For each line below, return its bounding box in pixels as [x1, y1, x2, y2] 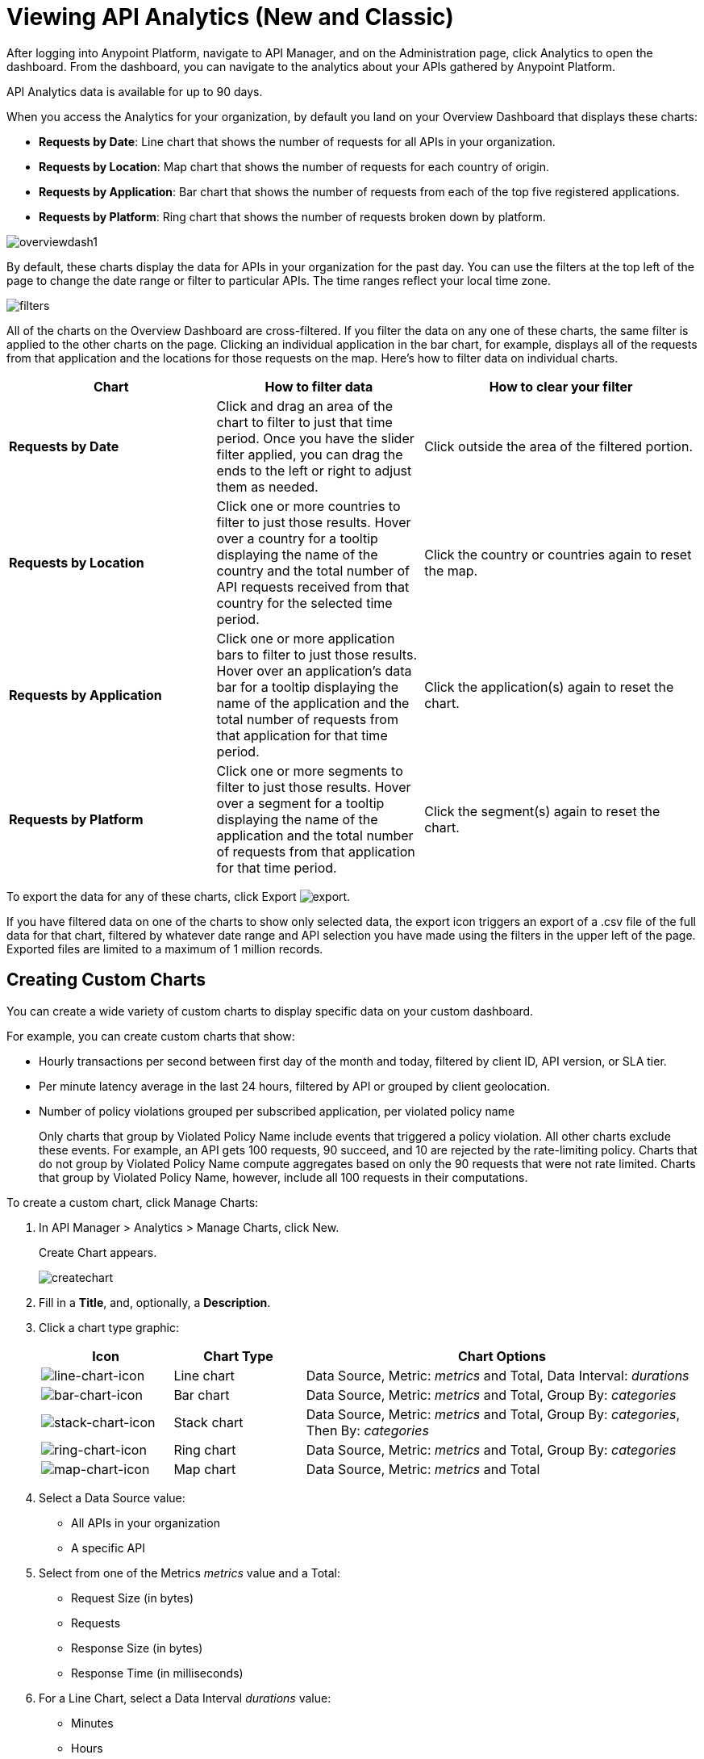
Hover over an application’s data [216, 662, 412, 679]
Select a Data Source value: [39, 1490, 185, 1505]
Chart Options [457, 1347, 546, 1364]
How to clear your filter [489, 378, 633, 395]
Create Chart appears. [39, 1245, 157, 1259]
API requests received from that [216, 578, 410, 595]
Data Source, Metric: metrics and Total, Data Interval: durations [306, 1367, 689, 1384]
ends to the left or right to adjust [216, 462, 412, 479]
